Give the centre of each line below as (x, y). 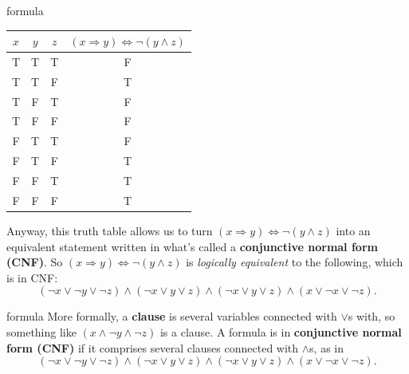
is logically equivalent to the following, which (295, 262)
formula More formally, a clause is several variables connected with (172, 316)
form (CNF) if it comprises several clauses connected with (153, 347)
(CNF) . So (35, 262)
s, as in (327, 347)
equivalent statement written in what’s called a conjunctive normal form (192, 246)
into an (353, 230)
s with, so (372, 316)
